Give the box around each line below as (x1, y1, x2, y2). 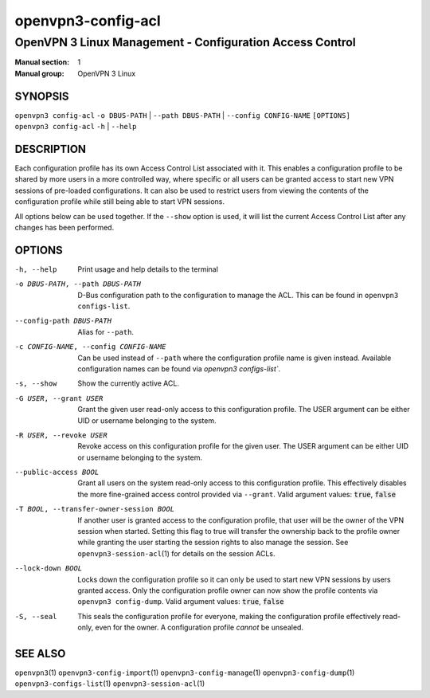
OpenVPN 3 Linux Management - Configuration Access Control (14, 35, 356, 49)
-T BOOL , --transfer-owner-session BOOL (14, 504, 175, 514)
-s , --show (14, 379, 57, 388)
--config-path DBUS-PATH (14, 316, 111, 326)
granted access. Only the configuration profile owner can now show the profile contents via (77, 586, 378, 595)
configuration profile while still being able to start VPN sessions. (14, 197, 225, 206)
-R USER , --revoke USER (14, 430, 107, 440)
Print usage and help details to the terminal (77, 264, 219, 274)
